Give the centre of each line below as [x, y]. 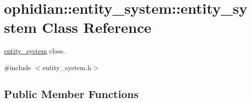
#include [18, 67]
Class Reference [97, 27]
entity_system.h [67, 67]
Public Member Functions [71, 93]
